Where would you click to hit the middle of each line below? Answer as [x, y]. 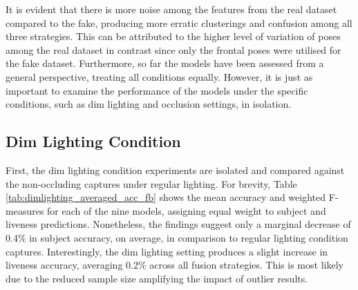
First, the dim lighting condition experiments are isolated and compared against [175, 170]
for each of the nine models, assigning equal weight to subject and [187, 210]
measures [25, 210]
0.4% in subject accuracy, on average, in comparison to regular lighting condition [177, 237]
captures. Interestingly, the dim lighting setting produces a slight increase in [167, 251]
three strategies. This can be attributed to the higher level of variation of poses [173, 36]
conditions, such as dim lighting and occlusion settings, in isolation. [149, 104]
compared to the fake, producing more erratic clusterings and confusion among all [179, 22]
